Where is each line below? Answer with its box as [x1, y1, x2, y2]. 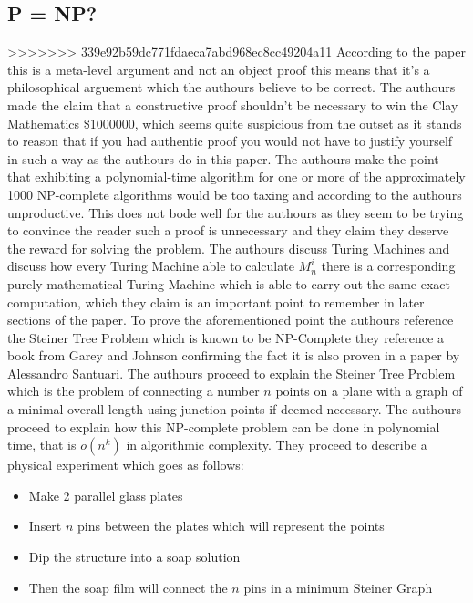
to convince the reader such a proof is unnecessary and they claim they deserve [7, 221, 449, 240]
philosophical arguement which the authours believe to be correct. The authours [7, 78, 456, 97]
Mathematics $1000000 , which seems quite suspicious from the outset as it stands [7, 113, 462, 132]
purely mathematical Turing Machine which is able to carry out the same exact [7, 274, 451, 293]
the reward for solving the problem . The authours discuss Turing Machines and [7, 238, 450, 257]
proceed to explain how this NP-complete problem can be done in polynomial [7, 417, 440, 436]
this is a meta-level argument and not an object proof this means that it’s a [7, 59, 430, 78]
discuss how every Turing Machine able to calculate [7, 256, 294, 276]
